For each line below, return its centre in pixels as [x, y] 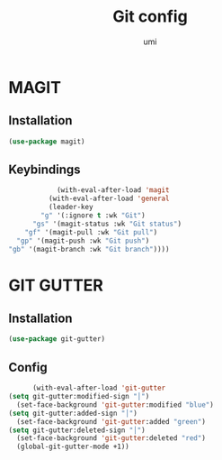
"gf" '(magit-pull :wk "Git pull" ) [91, 232]
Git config [150, 17]
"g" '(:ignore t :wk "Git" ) [93, 216]
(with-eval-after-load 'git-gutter [99, 388]
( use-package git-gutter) [57, 339]
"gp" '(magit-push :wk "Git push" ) [83, 241]
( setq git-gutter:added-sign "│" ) [73, 413]
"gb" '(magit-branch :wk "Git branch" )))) [89, 249]
